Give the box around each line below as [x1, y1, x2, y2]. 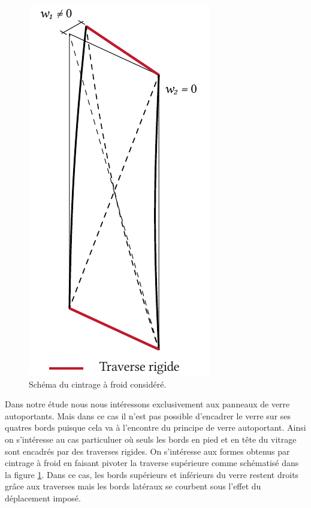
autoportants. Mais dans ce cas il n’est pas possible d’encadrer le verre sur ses [5, 409, 291, 422]
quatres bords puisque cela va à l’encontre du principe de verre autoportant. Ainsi [5, 421, 306, 434]
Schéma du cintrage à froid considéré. [29, 377, 167, 390]
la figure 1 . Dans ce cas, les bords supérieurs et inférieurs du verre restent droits [5, 468, 299, 480]
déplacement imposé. [5, 491, 81, 504]
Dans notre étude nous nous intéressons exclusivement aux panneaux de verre [5, 398, 290, 410]
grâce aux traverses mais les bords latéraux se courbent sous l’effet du [5, 480, 261, 492]
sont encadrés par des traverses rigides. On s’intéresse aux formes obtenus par [5, 444, 290, 457]
